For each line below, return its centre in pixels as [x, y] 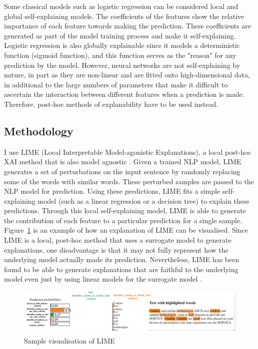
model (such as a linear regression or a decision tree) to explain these [143, 200]
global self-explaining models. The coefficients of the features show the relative [124, 16]
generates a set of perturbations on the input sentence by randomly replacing [122, 171]
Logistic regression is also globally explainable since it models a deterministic [122, 45]
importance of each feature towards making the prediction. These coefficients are [127, 26]
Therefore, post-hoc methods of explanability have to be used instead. [111, 104]
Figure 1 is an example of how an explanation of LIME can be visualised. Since [126, 230]
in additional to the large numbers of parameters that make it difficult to [116, 84]
